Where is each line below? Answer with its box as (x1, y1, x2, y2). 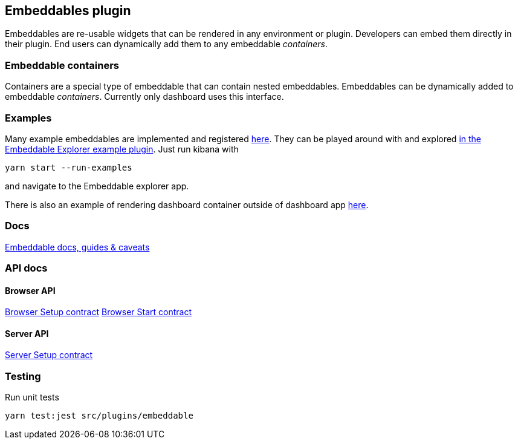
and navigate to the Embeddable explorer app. (5, 180, 189, 191)
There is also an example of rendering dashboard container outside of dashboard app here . (5, 199, 369, 210)
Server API (5, 328, 49, 339)
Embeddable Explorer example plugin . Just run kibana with (5, 143, 239, 154)
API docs (5, 262, 48, 275)
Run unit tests (5, 392, 59, 403)
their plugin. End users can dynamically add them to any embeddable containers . (5, 39, 328, 50)
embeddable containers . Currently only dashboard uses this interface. (5, 91, 284, 102)
